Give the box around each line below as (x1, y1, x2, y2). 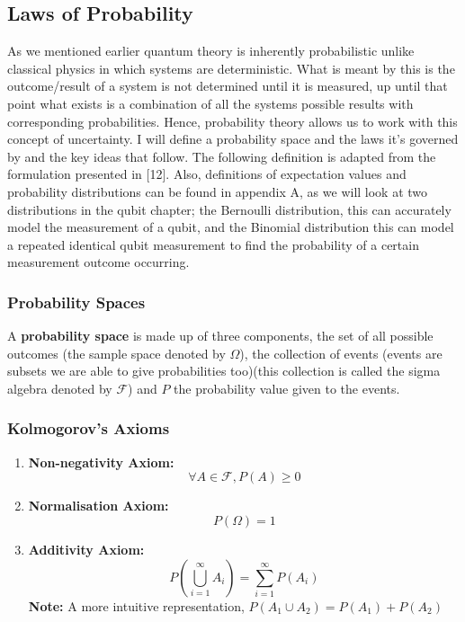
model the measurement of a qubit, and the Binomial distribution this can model (7, 218, 454, 236)
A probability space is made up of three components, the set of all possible (7, 326, 434, 345)
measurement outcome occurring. (7, 253, 190, 271)
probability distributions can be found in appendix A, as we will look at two (7, 182, 428, 200)
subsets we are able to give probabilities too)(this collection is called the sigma (7, 361, 441, 380)
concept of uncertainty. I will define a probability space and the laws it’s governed (7, 129, 459, 148)
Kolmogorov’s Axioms (7, 417, 170, 440)
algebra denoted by (7, 378, 112, 397)
